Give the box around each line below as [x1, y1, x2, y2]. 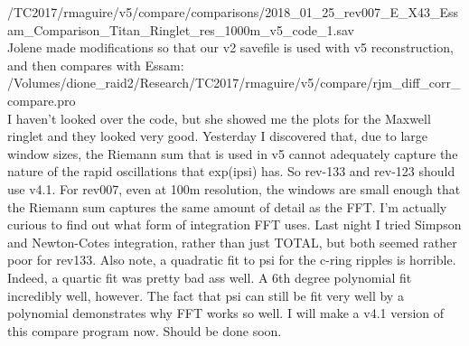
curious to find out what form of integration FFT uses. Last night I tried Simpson [7, 215, 462, 234]
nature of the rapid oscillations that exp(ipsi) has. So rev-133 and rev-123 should [7, 162, 455, 181]
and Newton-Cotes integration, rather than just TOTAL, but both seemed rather [7, 232, 457, 251]
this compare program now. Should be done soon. [7, 321, 282, 340]
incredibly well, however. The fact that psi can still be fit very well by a [7, 285, 404, 304]
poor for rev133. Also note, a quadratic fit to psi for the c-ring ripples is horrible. [7, 250, 456, 269]
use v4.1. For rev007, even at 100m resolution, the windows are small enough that [7, 179, 461, 198]
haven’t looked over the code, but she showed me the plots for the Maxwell [15, 108, 431, 127]
